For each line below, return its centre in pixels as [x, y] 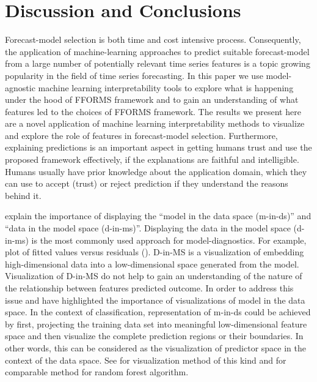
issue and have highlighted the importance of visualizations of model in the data [155, 300]
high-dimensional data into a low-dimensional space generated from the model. [152, 264]
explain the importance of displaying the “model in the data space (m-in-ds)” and [158, 216]
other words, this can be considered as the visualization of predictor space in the [155, 347]
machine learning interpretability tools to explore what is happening [166, 87]
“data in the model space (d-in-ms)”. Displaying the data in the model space [148, 228]
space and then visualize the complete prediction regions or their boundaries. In [154, 336]
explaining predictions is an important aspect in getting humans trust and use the [158, 147]
